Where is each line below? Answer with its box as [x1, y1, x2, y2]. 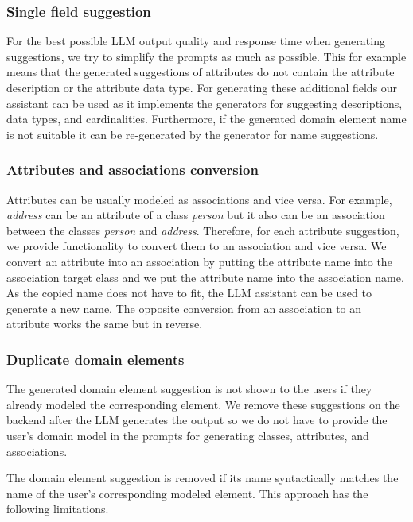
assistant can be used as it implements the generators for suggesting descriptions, [6, 95, 403, 111]
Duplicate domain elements [6, 349, 185, 369]
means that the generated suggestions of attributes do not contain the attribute [6, 64, 395, 80]
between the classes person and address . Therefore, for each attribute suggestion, [6, 222, 399, 238]
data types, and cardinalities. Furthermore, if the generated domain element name [6, 110, 407, 127]
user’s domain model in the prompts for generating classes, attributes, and [6, 427, 369, 443]
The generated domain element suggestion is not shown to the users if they [6, 381, 372, 397]
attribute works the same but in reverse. [6, 315, 203, 332]
